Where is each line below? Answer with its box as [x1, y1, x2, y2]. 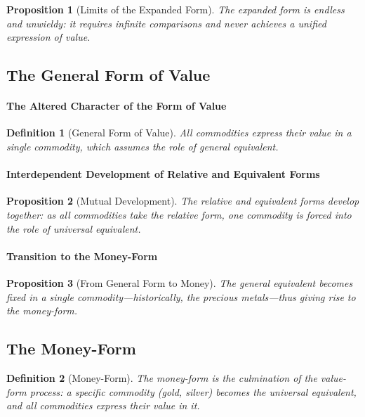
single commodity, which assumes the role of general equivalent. [6, 139, 279, 153]
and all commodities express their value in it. [6, 398, 200, 413]
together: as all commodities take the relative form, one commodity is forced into [6, 207, 352, 222]
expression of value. [6, 30, 91, 44]
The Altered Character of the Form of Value [6, 98, 227, 113]
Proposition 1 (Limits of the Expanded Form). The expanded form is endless [6, 2, 345, 16]
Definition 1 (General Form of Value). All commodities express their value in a [6, 125, 352, 140]
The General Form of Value [6, 64, 211, 86]
